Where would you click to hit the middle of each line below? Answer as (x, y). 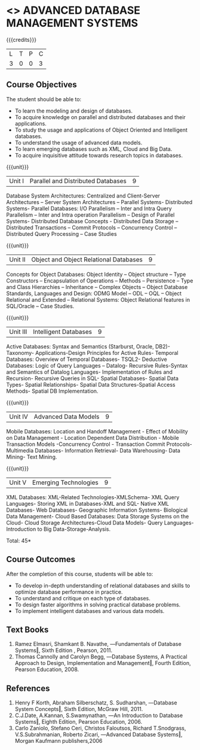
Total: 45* (19, 541)
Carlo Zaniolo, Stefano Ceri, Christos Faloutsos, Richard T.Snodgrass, (100, 728)
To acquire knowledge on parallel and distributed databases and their (100, 117)
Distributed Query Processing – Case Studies (62, 233)
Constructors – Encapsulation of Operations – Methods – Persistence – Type (100, 280)
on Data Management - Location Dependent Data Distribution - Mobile (93, 438)
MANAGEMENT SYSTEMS (72, 23)
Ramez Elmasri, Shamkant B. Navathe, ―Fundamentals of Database (98, 644)
